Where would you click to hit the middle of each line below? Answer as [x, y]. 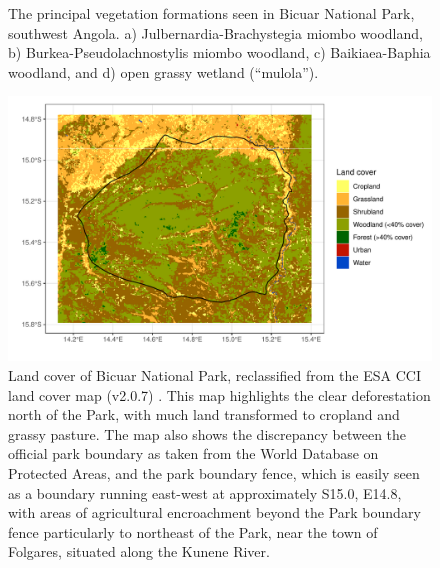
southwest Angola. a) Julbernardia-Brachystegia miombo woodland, [215, 32]
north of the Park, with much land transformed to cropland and [204, 414]
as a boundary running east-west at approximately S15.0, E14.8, [205, 492]
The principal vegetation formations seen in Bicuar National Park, [211, 13]
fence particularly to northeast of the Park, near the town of [193, 531]
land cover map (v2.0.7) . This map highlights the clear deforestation [219, 394]
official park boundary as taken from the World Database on [193, 453]
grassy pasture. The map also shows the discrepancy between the [207, 433]
